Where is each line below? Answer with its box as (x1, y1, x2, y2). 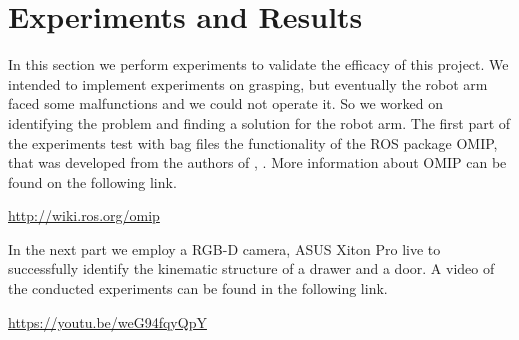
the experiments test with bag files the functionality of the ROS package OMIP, (8, 132, 498, 153)
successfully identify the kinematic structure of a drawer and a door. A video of (8, 258, 495, 279)
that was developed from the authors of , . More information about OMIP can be (8, 152, 507, 173)
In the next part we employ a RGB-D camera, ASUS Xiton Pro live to (8, 238, 441, 259)
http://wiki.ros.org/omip (8, 205, 160, 226)
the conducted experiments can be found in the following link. (8, 278, 388, 299)
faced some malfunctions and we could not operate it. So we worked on (8, 93, 443, 114)
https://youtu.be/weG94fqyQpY (8, 311, 207, 332)
